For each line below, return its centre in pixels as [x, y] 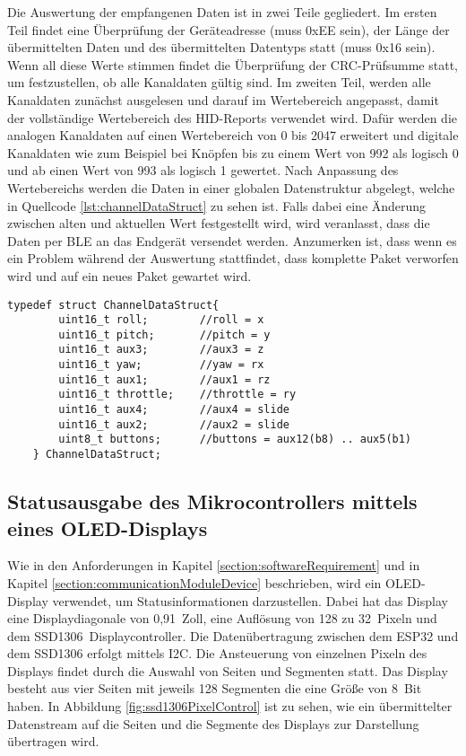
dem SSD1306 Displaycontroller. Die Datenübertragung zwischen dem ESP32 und [233, 635]
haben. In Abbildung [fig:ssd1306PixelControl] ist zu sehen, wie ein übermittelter [230, 706]
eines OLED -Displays [108, 527]
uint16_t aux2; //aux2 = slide [174, 424]
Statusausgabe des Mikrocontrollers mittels [212, 501]
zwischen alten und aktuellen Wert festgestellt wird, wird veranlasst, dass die [219, 223]
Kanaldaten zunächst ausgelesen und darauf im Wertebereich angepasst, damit [223, 99]
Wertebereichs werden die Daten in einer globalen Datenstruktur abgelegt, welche [231, 187]
